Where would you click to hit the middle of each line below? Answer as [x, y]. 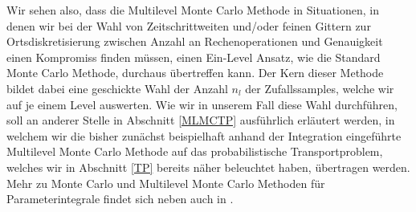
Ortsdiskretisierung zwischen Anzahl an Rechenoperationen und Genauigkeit [195, 41]
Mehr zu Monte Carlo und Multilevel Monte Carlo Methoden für [166, 183]
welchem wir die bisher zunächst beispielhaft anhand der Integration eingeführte [204, 135]
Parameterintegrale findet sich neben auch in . [120, 199]
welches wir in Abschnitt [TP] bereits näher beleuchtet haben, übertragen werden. [208, 167]
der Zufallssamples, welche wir [320, 88]
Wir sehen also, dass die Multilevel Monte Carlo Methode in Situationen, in [193, 10]
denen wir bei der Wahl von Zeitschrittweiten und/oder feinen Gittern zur [189, 25]
